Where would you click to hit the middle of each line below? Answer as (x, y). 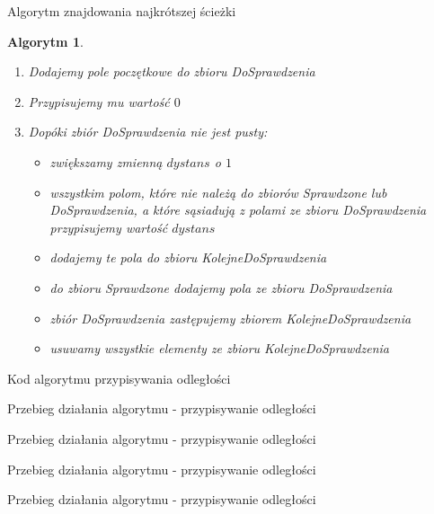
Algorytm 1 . (45, 41)
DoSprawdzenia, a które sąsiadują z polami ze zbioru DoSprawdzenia (238, 210)
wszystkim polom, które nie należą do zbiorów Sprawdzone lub (218, 192)
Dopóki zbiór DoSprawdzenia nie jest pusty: (148, 132)
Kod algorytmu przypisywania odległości (119, 378)
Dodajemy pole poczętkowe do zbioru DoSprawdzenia (172, 71)
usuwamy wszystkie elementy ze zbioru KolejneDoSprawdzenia (219, 348)
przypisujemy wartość (109, 227)
